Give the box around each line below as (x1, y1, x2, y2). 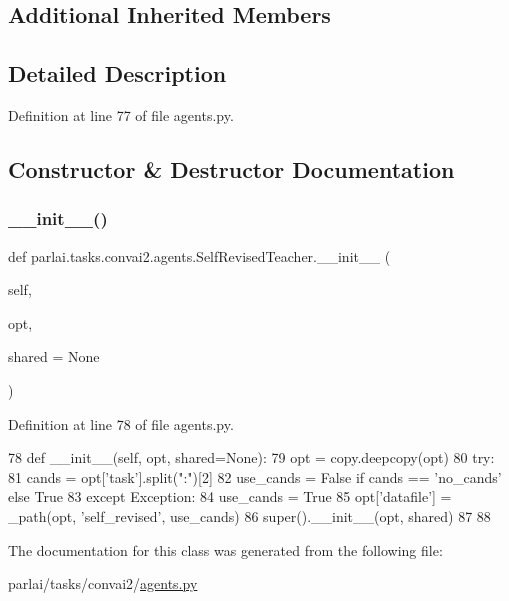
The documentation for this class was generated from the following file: (8, 539, 443, 560)
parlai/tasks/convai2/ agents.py (8, 573, 198, 594)
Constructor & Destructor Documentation (8, 153, 455, 184)
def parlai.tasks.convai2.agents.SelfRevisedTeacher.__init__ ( (8, 245, 391, 266)
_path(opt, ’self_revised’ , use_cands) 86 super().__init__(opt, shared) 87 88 (8, 505, 491, 526)
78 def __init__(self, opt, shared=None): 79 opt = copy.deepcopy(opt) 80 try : (8, 447, 495, 468)
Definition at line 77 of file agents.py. (8, 104, 234, 125)
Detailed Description (8, 58, 227, 89)
